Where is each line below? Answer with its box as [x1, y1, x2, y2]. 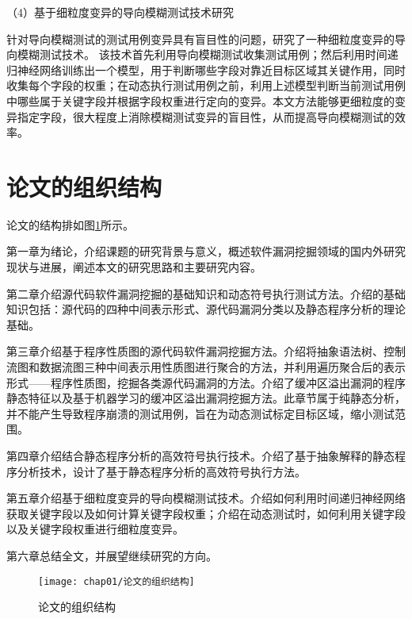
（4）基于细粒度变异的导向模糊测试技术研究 [6, 4, 234, 20]
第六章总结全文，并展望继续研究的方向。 [6, 547, 217, 563]
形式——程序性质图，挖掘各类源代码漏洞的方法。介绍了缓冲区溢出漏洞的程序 [6, 374, 406, 390]
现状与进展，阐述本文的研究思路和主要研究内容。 [6, 259, 261, 275]
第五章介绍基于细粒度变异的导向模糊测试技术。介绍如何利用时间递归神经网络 [6, 490, 406, 506]
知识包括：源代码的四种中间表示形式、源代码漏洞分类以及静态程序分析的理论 [6, 301, 406, 317]
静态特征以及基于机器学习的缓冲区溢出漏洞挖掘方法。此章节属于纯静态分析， [6, 390, 406, 406]
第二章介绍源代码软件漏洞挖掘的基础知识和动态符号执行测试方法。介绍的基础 [6, 285, 406, 302]
